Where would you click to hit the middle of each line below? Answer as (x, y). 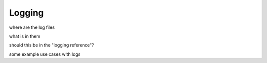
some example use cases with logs (45, 54)
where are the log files (32, 27)
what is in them (25, 36)
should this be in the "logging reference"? (51, 45)
